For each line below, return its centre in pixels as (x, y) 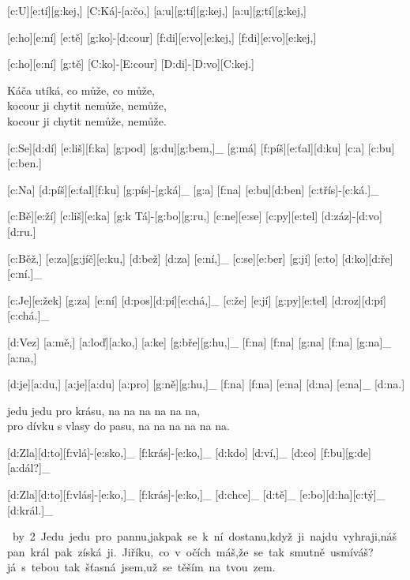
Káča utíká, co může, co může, (81, 90)
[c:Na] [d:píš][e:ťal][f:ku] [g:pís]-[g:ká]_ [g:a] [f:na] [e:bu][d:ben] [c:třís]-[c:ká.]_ (193, 189)
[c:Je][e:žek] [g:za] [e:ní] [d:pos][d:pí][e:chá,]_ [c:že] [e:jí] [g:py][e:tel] (167, 299)
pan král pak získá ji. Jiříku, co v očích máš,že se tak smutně (166, 551)
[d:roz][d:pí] (359, 299)
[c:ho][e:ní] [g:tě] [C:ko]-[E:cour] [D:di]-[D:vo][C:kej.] (131, 64)
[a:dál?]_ (29, 468)
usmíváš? (352, 551)
